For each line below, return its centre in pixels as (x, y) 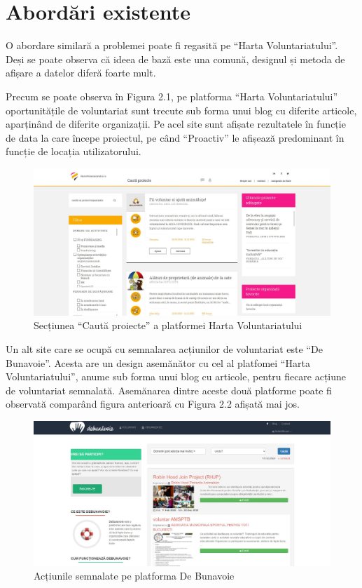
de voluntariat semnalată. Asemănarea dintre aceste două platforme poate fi (169, 390)
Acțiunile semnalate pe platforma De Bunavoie (134, 576)
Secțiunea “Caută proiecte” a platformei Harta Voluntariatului (168, 325)
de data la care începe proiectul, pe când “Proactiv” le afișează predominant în (175, 137)
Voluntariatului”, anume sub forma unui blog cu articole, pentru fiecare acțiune (176, 376)
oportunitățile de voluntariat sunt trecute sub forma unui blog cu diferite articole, (181, 110)
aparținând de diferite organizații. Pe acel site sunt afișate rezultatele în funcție (176, 124)
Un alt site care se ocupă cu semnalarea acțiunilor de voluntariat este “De (164, 348)
